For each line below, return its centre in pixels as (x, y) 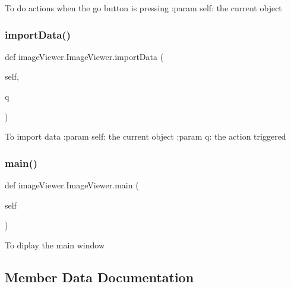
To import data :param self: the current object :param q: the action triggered (145, 136)
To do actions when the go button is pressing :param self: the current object (143, 8)
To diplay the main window (55, 245)
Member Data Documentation (99, 277)
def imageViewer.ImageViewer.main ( (72, 185)
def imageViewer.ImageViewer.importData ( (84, 56)
